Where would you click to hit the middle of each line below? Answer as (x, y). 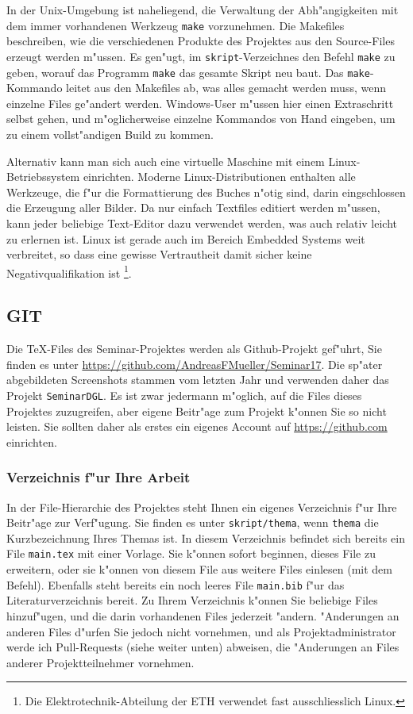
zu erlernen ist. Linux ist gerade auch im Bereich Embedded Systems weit (186, 238)
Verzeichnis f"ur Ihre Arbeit (98, 477)
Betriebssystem (43, 177)
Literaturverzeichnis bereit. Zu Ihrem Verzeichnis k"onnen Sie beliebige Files (192, 600)
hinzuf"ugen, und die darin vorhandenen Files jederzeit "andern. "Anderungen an (203, 615)
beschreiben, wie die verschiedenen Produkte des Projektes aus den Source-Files (201, 41)
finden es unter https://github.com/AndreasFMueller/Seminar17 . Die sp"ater (195, 364)
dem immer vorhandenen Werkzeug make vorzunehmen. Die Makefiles (176, 25)
